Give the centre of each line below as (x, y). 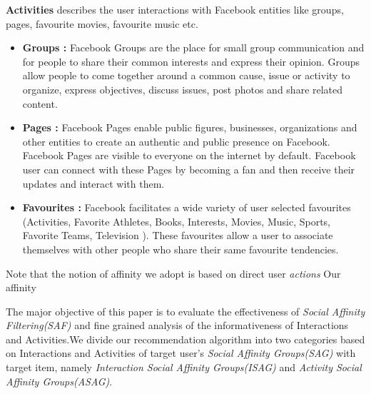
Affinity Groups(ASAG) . (59, 381)
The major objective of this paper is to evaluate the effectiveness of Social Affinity (185, 311)
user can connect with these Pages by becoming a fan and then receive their (189, 169)
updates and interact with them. (93, 183)
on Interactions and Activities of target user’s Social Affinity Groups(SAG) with (181, 353)
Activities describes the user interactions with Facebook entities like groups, (175, 9)
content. (40, 103)
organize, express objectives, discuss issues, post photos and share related (183, 89)
